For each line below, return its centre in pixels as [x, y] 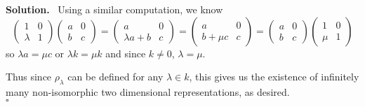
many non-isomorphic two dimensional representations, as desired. [148, 91]
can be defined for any [115, 77]
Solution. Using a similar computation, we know [114, 9]
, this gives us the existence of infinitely [274, 77]
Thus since [29, 77]
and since [126, 53]
